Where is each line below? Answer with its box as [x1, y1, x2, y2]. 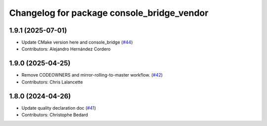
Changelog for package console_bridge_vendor [9, 7, 209, 18]
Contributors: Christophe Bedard [21, 112, 89, 118]
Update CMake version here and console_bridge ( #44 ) [21, 40, 133, 45]
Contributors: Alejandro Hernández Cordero [21, 46, 111, 52]
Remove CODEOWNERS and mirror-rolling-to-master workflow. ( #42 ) [21, 72, 163, 78]
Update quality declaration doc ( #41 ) [21, 105, 96, 111]
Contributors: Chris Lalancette [21, 79, 83, 85]
